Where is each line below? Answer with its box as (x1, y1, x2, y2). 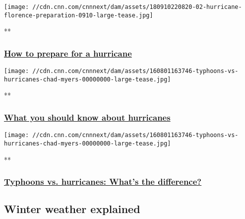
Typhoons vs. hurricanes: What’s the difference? (4, 175, 202, 188)
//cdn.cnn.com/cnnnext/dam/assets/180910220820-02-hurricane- (32, 3, 242, 10)
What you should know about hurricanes (4, 111, 171, 123)
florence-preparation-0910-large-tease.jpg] (4, 11, 153, 19)
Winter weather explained (4, 201, 140, 217)
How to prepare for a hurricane (4, 47, 132, 59)
